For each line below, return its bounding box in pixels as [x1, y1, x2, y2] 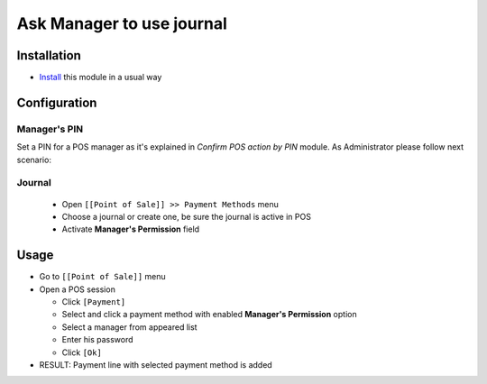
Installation [16, 48, 81, 63]
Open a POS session [39, 284, 116, 295]
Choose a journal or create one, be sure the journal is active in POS [61, 211, 311, 222]
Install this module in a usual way [39, 72, 162, 83]
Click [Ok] [61, 347, 103, 358]
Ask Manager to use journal [16, 14, 227, 33]
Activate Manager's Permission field [61, 224, 200, 234]
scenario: [16, 154, 51, 165]
